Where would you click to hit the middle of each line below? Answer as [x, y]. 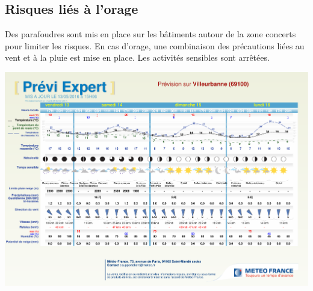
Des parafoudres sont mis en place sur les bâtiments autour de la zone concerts [150, 34]
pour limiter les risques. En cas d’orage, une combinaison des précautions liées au [155, 45]
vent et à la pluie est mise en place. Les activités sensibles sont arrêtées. [137, 57]
